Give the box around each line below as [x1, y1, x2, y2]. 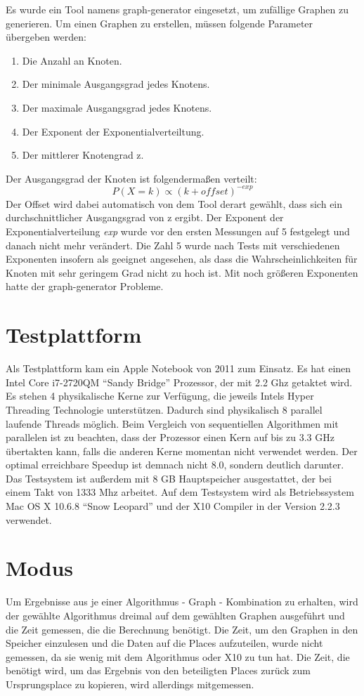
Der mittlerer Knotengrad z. [22, 147, 144, 162]
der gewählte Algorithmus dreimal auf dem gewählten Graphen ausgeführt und [6, 608, 345, 622]
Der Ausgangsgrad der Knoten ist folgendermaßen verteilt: [6, 171, 257, 185]
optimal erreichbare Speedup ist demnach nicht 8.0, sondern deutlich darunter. [6, 457, 344, 472]
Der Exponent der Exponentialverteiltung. [22, 124, 204, 138]
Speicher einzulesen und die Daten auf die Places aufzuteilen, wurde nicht [6, 636, 323, 650]
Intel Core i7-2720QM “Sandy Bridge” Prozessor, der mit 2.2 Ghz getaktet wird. [6, 374, 353, 389]
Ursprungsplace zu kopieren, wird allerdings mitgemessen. [6, 676, 254, 691]
